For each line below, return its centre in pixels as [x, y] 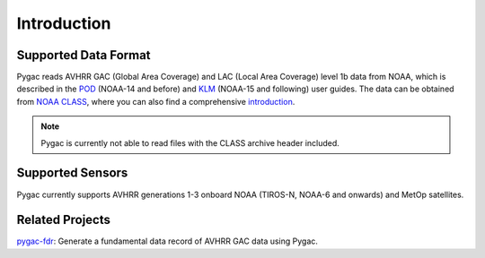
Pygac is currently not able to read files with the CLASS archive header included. [190, 142]
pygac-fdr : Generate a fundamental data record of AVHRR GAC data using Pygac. [168, 241]
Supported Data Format [84, 55]
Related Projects [64, 220]
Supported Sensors [72, 173]
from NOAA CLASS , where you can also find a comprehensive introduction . [156, 101]
